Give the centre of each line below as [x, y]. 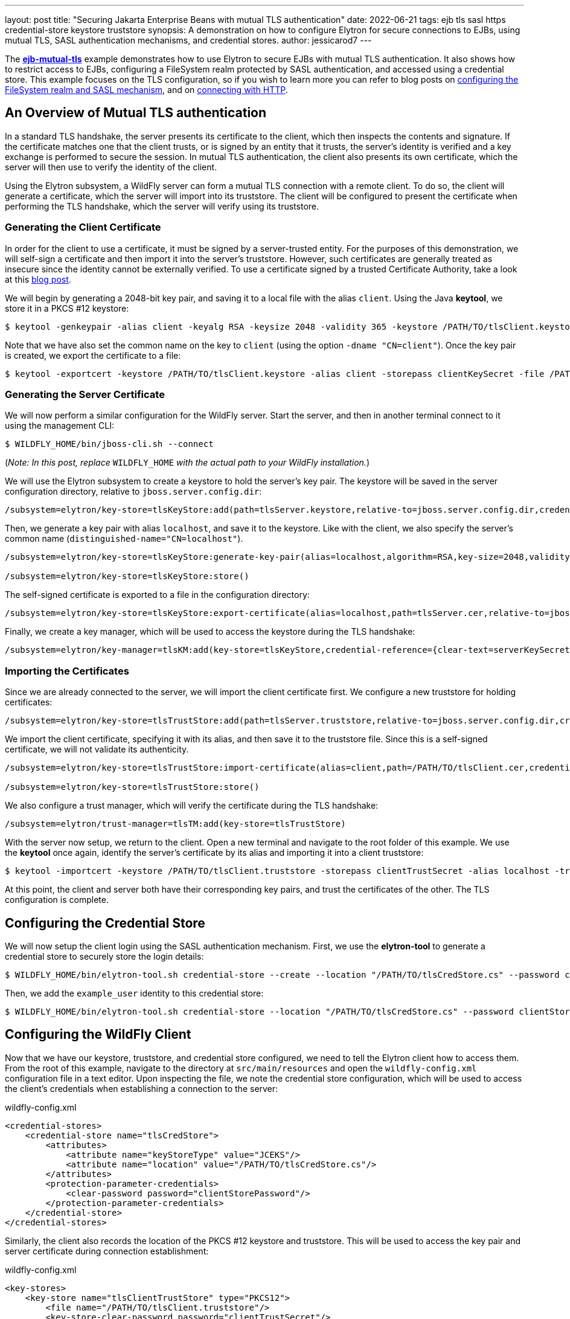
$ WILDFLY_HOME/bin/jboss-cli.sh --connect [109, 444]
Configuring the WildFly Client [98, 1035]
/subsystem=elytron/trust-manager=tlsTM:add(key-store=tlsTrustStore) [175, 824]
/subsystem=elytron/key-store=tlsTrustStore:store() [132, 787]
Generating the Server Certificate [85, 394]
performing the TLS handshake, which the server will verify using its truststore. [162, 206]
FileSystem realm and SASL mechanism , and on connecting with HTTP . [146, 90]
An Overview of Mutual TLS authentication [136, 113]
